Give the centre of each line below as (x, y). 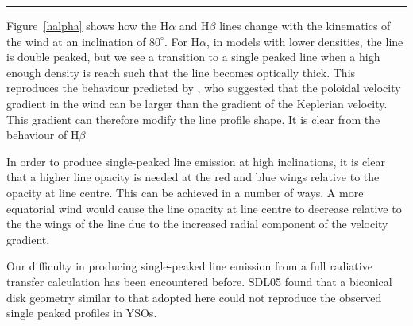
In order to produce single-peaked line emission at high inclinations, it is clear (196, 161)
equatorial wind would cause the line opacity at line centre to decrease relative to (204, 208)
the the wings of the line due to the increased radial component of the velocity (197, 224)
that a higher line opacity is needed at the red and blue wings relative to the (193, 177)
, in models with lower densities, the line (305, 41)
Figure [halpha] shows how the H (88, 25)
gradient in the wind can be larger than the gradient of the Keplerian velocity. (197, 103)
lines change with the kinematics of (305, 25)
